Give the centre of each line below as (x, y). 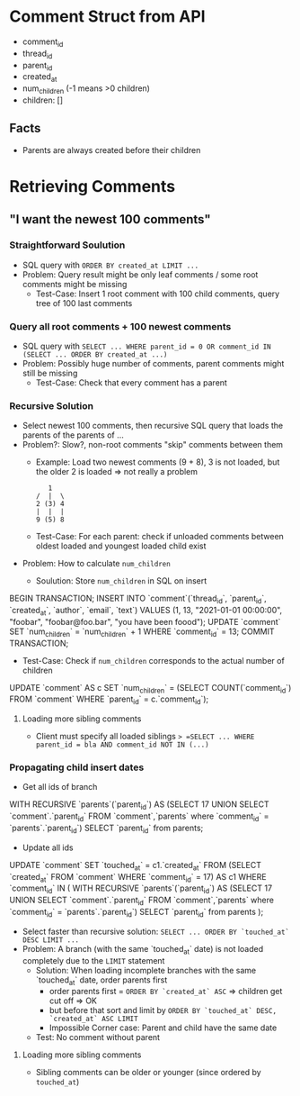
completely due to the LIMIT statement (93, 960)
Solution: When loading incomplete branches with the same (146, 970)
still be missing (50, 373)
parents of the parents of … (73, 435)
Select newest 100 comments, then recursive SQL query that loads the (153, 426)
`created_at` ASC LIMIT (93, 1019)
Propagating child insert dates (77, 767)
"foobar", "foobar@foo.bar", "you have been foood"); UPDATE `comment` (145, 621)
